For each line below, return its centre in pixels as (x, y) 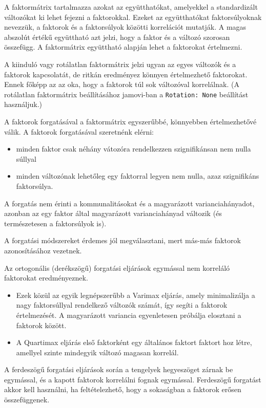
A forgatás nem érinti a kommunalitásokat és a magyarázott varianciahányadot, (129, 203)
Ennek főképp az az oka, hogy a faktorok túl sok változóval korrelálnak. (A (122, 84)
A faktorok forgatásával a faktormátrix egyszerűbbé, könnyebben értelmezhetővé (130, 121)
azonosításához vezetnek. (43, 250)
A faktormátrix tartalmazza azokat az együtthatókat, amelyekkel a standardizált (131, 7)
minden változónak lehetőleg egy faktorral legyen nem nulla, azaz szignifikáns (138, 176)
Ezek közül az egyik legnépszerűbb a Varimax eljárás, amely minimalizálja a (136, 295)
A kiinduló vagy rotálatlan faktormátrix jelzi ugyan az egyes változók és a (120, 64)
